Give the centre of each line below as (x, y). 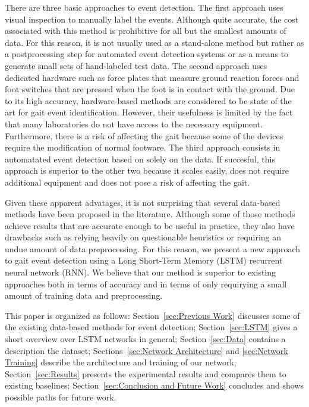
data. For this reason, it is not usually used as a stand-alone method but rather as (154, 42)
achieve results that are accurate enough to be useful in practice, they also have (150, 225)
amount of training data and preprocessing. (84, 295)
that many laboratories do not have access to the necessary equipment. (134, 123)
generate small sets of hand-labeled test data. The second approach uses (136, 65)
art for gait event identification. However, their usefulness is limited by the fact (149, 112)
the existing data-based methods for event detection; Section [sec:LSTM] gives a (151, 327)
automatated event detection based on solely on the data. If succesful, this (140, 159)
